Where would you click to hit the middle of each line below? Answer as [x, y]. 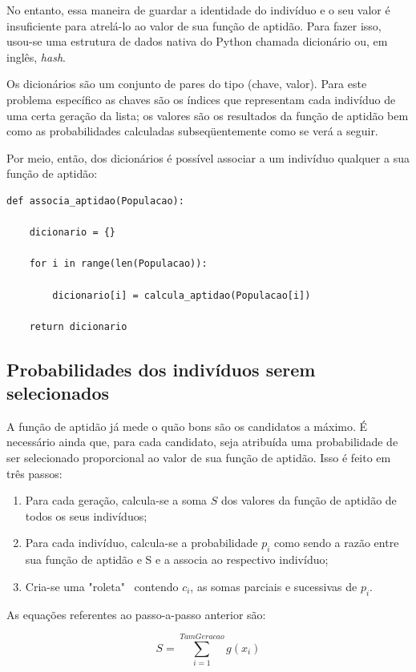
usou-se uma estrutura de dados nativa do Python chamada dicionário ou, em [197, 41]
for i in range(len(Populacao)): [118, 264]
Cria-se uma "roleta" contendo [102, 586]
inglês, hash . [36, 56]
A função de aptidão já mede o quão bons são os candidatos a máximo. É [187, 426]
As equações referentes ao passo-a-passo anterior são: [136, 614]
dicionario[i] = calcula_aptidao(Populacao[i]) [182, 295]
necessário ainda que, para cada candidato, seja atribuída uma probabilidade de [202, 442]
